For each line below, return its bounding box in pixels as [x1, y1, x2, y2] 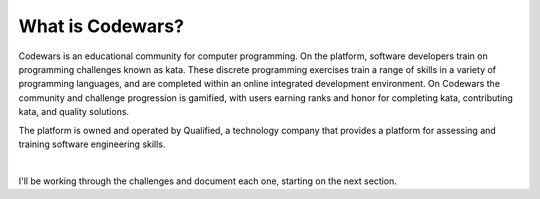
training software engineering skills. [18, 138, 166, 150]
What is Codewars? [18, 15, 185, 37]
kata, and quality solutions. [18, 106, 130, 118]
